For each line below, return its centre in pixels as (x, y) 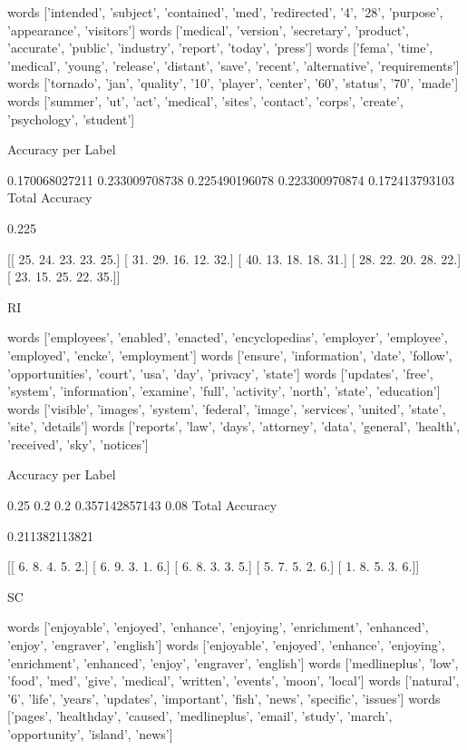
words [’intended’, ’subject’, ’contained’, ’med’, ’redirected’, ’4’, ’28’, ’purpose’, (225, 12)
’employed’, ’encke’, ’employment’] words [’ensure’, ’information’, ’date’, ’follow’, (230, 355)
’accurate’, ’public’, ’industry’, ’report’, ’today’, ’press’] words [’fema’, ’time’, (220, 48)
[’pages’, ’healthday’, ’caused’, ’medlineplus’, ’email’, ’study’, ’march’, (200, 716)
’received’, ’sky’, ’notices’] (78, 444)
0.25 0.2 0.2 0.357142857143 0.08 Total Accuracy (142, 505)
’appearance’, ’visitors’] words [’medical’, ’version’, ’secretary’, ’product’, (208, 30)
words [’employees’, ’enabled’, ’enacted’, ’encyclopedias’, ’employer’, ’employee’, (228, 337)
